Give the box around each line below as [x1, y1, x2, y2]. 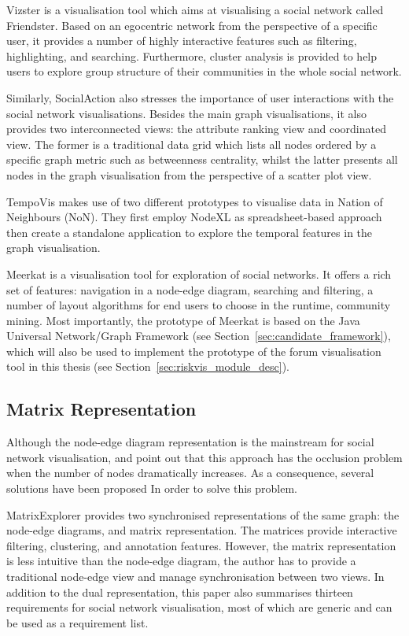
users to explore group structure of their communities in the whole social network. [6, 63, 402, 79]
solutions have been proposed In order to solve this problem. [6, 480, 297, 497]
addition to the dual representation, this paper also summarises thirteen [6, 583, 353, 600]
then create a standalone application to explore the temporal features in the [6, 224, 373, 240]
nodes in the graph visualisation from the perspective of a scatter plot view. [6, 166, 372, 183]
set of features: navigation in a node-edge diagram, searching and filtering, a [6, 281, 374, 298]
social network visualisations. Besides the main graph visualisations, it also [6, 105, 367, 121]
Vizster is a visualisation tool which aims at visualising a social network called [6, 2, 384, 17]
